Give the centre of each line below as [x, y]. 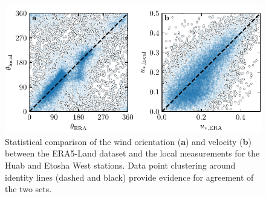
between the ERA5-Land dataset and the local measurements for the [132, 153]
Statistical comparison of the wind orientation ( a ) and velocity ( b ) [128, 141]
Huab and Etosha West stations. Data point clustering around [120, 165]
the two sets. [28, 189]
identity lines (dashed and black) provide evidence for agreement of [129, 177]
